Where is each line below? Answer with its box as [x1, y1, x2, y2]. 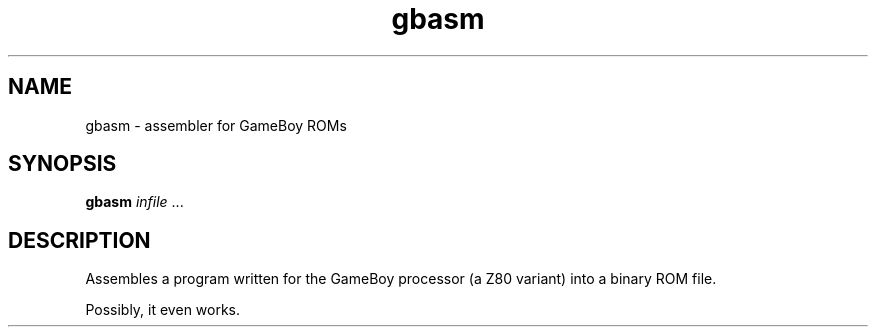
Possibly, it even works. [85, 301, 241, 319]
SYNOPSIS [8, 151, 117, 177]
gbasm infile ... [85, 193, 184, 211]
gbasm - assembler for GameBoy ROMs [85, 116, 347, 134]
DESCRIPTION [8, 227, 151, 253]
